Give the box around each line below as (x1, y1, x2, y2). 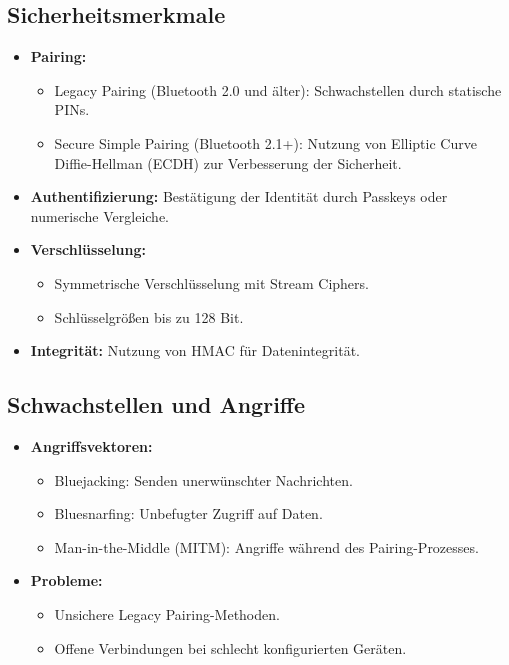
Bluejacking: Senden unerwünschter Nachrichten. (54, 469, 353, 490)
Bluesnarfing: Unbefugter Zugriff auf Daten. (54, 503, 323, 524)
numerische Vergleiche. (30, 205, 169, 226)
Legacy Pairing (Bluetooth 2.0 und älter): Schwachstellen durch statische (54, 79, 502, 100)
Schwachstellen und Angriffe (7, 389, 305, 420)
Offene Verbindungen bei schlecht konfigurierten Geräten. (54, 637, 407, 658)
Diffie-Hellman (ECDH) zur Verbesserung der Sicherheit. (54, 152, 402, 173)
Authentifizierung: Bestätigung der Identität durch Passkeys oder (30, 186, 448, 207)
